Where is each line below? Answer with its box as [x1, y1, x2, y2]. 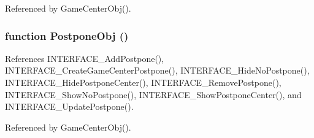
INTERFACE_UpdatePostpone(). [5, 100, 134, 113]
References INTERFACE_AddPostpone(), [5, 52, 164, 64]
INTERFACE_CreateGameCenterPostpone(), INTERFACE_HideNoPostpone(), [5, 64, 310, 77]
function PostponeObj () [5, 28, 129, 43]
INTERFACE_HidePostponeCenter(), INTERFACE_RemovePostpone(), [5, 76, 281, 88]
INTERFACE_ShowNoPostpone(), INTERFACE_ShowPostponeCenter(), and [5, 88, 302, 101]
